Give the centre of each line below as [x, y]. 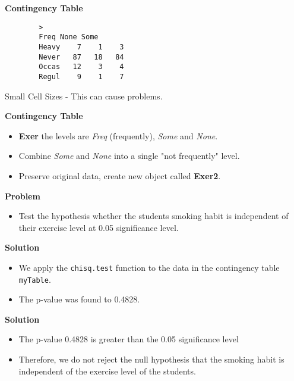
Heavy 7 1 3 [81, 47]
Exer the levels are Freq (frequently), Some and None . [118, 135]
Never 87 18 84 [81, 57]
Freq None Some [69, 37]
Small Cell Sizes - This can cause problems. [84, 96]
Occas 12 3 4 [81, 67]
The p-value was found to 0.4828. [79, 299]
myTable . [35, 279]
